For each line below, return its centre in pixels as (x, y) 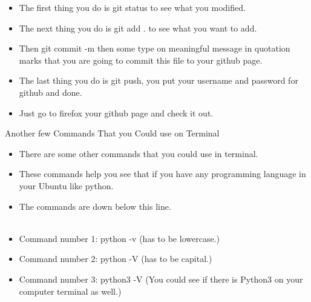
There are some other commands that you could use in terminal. (139, 153)
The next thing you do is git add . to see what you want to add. (138, 28)
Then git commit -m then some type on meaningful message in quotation (155, 48)
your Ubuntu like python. (66, 185)
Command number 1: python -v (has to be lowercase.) (119, 238)
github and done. (51, 92)
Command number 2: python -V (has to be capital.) (116, 259)
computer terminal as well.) (70, 291)
